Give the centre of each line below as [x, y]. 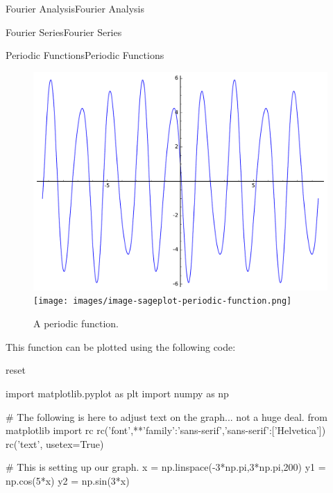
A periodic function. [76, 323]
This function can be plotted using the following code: [121, 346]
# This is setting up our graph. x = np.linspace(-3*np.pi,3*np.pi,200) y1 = [166, 467]
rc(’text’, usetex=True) [55, 443]
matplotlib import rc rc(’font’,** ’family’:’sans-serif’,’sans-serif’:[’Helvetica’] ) [166, 430]
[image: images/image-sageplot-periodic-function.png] [163, 301]
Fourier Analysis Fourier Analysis [75, 8]
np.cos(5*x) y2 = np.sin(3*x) [68, 480]
